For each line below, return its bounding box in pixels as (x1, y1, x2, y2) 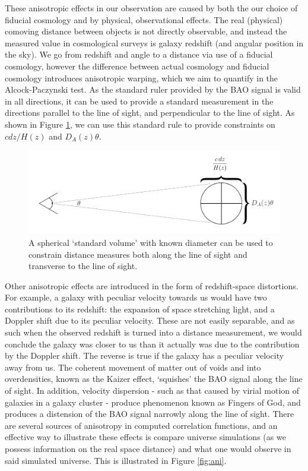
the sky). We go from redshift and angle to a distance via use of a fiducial (5, 48, 273, 61)
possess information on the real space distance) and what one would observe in (5, 442, 291, 454)
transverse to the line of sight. (28, 260, 138, 272)
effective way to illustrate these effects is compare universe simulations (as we (5, 431, 286, 443)
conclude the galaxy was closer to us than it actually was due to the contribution (5, 337, 300, 350)
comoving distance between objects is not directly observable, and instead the (5, 25, 287, 37)
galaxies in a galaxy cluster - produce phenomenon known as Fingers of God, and (5, 396, 301, 408)
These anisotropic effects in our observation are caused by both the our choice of (5, 2, 298, 14)
